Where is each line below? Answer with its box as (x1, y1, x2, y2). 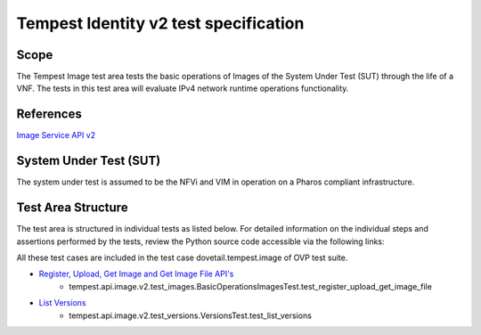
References (16, 107, 82, 122)
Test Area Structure (16, 200, 128, 216)
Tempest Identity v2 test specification (16, 13, 305, 33)
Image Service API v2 (16, 130, 96, 141)
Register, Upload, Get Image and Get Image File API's (38, 268, 234, 280)
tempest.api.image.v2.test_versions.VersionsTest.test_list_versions (69, 310, 312, 321)
